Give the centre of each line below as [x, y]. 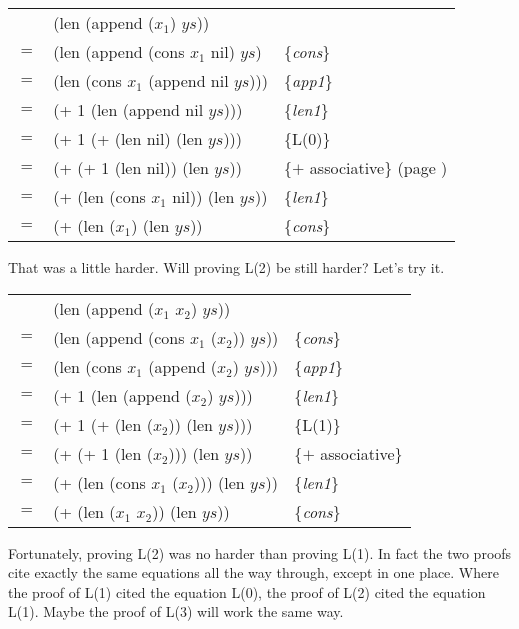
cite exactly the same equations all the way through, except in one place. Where [253, 572]
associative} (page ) [378, 167]
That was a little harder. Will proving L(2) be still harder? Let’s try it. [226, 267]
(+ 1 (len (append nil [128, 109]
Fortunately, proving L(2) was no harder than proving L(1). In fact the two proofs [260, 552]
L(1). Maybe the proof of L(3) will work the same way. [176, 611]
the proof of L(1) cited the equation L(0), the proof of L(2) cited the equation [247, 591]
